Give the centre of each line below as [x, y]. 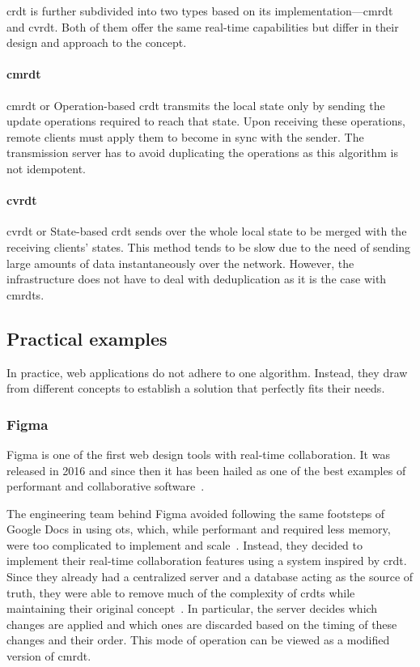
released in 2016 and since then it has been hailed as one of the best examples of [206, 470]
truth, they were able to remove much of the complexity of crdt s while [181, 592]
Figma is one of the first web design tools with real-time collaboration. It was [198, 454]
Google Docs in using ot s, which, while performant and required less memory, [199, 529]
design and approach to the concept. [97, 42]
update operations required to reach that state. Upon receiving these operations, [206, 121]
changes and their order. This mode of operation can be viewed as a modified [198, 640]
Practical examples [87, 338]
